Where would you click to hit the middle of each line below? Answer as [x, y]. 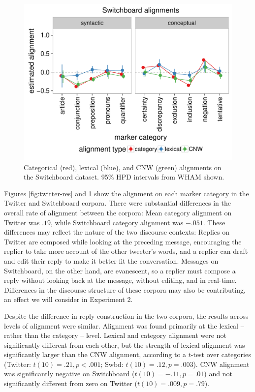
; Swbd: [112, 364]
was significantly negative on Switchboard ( [69, 374]
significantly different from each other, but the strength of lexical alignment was [125, 345]
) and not [218, 374]
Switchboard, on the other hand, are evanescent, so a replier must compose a [120, 270]
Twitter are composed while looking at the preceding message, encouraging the [123, 241]
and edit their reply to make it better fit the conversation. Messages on [111, 260]
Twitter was [22, 222]
